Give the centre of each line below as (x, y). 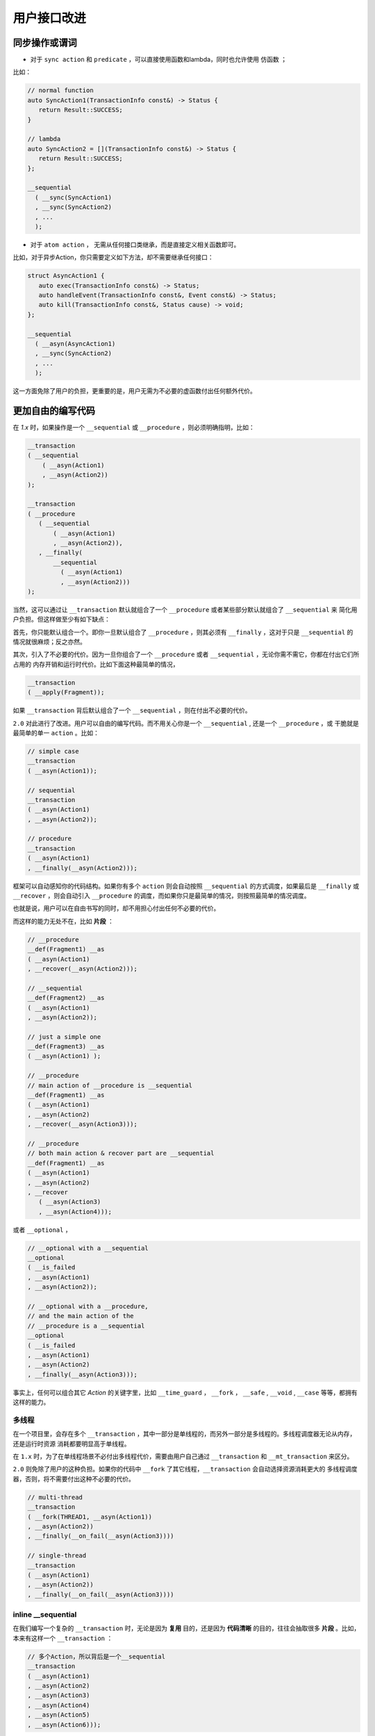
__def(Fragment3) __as (66, 1046)
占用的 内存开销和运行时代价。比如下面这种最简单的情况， (96, 664)
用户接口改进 (50, 18)
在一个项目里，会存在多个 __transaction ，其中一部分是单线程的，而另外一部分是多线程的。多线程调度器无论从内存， (184, 1434)
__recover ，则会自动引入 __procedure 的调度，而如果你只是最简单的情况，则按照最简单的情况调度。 (161, 896)
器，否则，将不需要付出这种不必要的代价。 (74, 1478)
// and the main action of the (81, 1316)
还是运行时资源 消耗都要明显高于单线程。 (72, 1444)
